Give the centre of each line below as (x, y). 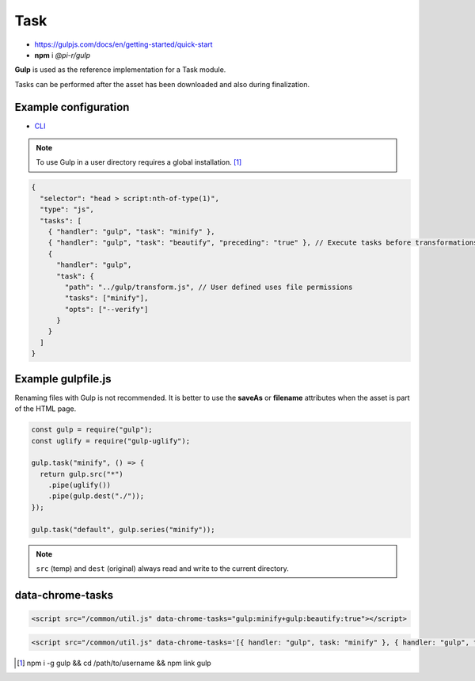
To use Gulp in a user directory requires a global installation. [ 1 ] (139, 162)
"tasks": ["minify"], (106, 298)
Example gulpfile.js (63, 379)
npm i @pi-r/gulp (63, 55)
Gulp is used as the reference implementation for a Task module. (120, 70)
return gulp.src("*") (82, 474)
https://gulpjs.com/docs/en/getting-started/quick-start (123, 44)
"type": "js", (67, 209)
